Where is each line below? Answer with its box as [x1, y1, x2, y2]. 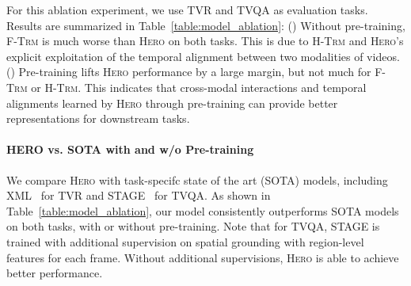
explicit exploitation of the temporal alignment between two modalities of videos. [6, 48, 400, 64]
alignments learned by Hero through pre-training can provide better [6, 94, 338, 111]
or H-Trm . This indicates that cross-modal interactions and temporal [31, 78, 367, 95]
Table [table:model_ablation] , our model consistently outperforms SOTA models [6, 202, 399, 219]
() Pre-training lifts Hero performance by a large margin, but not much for [6, 63, 371, 80]
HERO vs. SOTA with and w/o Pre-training [6, 141, 254, 158]
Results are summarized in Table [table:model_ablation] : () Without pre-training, [6, 17, 405, 33]
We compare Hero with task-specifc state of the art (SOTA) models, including [6, 171, 388, 188]
